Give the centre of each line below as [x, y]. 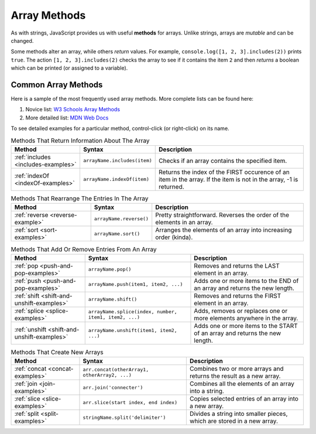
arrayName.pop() [110, 269]
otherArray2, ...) [107, 375]
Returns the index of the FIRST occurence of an [224, 172]
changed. [22, 40]
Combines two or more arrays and [236, 369]
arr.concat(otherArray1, [116, 370]
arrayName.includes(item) [117, 161]
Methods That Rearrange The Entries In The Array [80, 199]
